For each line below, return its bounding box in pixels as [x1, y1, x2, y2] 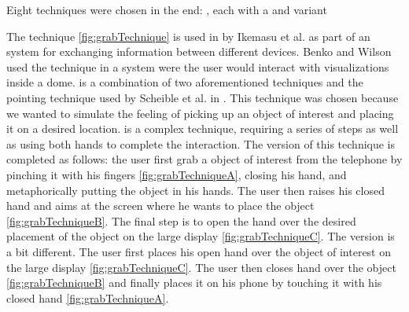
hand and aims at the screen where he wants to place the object [6, 197, 315, 214]
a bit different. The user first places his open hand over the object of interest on [6, 243, 392, 259]
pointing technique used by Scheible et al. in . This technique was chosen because [6, 89, 399, 105]
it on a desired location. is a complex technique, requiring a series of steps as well [6, 120, 399, 137]
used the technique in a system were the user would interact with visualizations [6, 58, 389, 75]
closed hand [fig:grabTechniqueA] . [6, 289, 169, 306]
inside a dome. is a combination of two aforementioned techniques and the [6, 74, 363, 90]
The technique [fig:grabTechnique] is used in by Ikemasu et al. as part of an [6, 28, 370, 44]
